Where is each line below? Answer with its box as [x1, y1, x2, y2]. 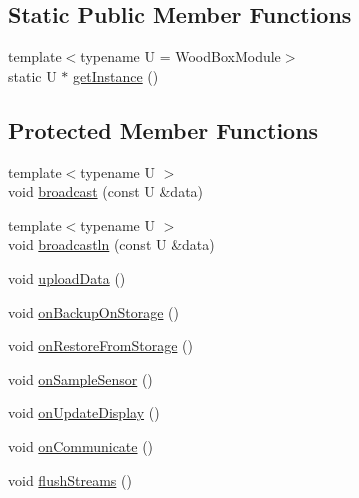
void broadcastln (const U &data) [8, 234, 215, 255]
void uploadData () [8, 267, 126, 288]
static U [8, 65, 57, 86]
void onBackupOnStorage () [8, 301, 179, 322]
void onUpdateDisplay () [8, 402, 160, 423]
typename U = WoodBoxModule [80, 46, 281, 67]
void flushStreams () [8, 469, 132, 490]
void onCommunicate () [8, 435, 154, 456]
